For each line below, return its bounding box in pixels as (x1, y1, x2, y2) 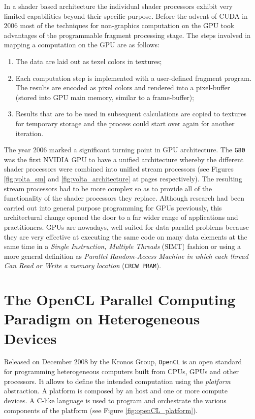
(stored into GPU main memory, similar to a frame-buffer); (15, 92, 194, 102)
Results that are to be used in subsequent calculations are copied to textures (15, 108, 247, 119)
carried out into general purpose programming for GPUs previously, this (4, 202, 222, 212)
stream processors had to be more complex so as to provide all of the (4, 183, 212, 193)
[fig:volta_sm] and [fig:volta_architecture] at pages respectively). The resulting (4, 173, 242, 183)
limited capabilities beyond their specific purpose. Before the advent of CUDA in (4, 10, 248, 21)
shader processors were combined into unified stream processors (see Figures (4, 164, 234, 174)
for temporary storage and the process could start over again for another (15, 118, 235, 128)
